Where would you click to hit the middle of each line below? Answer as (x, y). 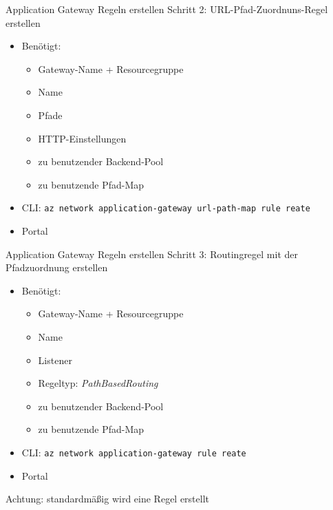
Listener (55, 360)
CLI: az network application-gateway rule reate (134, 452)
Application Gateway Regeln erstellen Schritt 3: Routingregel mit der (152, 254)
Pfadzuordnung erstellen (57, 267)
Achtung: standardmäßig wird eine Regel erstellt (108, 499)
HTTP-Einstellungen (82, 138)
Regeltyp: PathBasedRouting (98, 383)
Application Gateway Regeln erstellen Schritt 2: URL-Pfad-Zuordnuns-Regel (167, 9)
